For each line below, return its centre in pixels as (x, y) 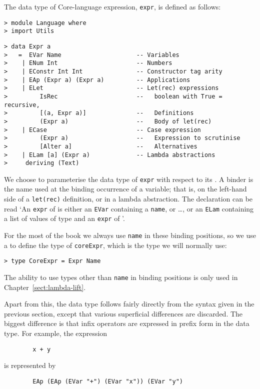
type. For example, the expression (56, 333)
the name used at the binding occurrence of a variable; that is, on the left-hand (125, 189)
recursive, (22, 105)
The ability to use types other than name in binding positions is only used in (121, 277)
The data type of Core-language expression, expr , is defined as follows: (112, 6)
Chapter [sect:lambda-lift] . (45, 287)
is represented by (30, 365)
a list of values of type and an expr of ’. (64, 218)
